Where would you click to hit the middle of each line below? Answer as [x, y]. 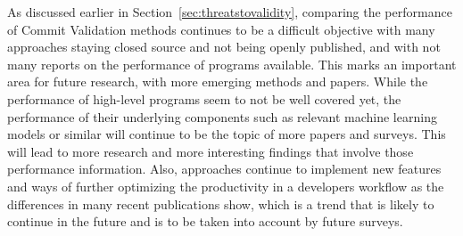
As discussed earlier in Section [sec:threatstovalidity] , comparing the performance [230, 12]
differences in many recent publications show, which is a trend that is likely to [221, 203]
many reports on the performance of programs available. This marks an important [232, 64]
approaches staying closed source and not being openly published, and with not [224, 47]
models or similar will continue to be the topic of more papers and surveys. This [227, 134]
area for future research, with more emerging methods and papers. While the [218, 81]
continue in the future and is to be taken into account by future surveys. [205, 221]
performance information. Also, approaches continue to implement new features [224, 169]
